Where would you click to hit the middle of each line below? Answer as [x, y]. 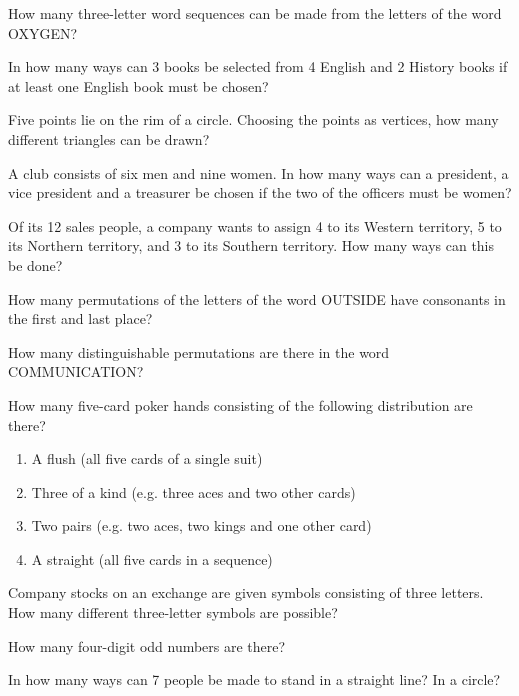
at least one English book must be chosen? [138, 85]
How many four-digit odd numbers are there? [147, 645]
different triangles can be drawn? [109, 138]
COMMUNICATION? [76, 371]
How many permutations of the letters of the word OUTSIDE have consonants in [257, 298]
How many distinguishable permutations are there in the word [199, 351]
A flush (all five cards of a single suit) [147, 458]
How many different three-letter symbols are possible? [173, 612]
